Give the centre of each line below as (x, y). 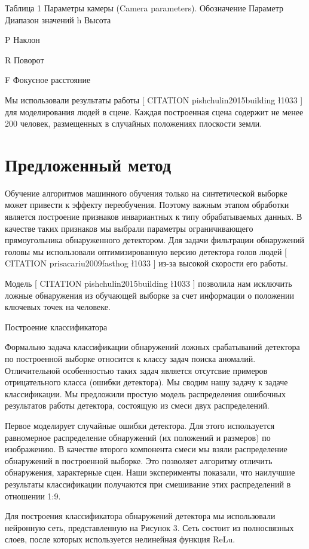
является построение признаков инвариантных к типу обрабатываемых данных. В (154, 217)
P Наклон (22, 40)
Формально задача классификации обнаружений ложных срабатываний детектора (152, 347)
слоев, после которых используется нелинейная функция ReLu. (120, 539)
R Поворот (25, 59)
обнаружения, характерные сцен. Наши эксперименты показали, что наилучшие (150, 472)
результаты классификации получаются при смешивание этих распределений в (148, 484)
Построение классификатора (56, 326)
